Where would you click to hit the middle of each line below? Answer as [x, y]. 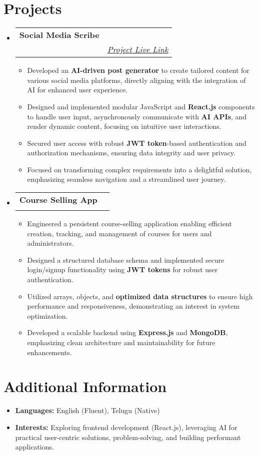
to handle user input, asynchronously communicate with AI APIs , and [137, 116]
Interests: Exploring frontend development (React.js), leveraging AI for [126, 427]
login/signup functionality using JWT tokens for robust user [122, 269]
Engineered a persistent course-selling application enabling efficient [129, 224]
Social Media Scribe [59, 35]
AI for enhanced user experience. [77, 90]
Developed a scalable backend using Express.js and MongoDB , [127, 332]
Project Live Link [138, 49]
